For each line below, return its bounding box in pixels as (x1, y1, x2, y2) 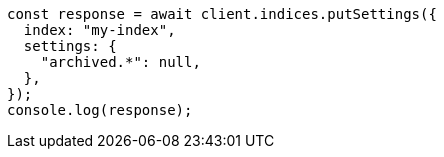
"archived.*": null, (40, 54, 201, 70)
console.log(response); (7, 102, 193, 118)
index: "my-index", (23, 22, 176, 38)
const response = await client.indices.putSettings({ (7, 6, 437, 22)
